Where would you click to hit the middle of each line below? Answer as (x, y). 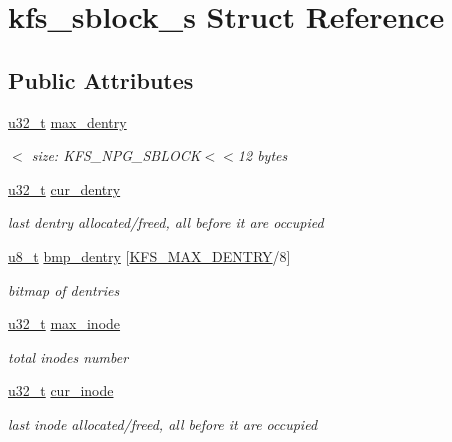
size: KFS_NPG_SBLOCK (116, 155)
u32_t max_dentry (67, 121)
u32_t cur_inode (61, 390)
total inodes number (68, 356)
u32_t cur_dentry (64, 188)
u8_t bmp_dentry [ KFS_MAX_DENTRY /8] (149, 255)
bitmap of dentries (64, 289)
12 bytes (262, 155)
